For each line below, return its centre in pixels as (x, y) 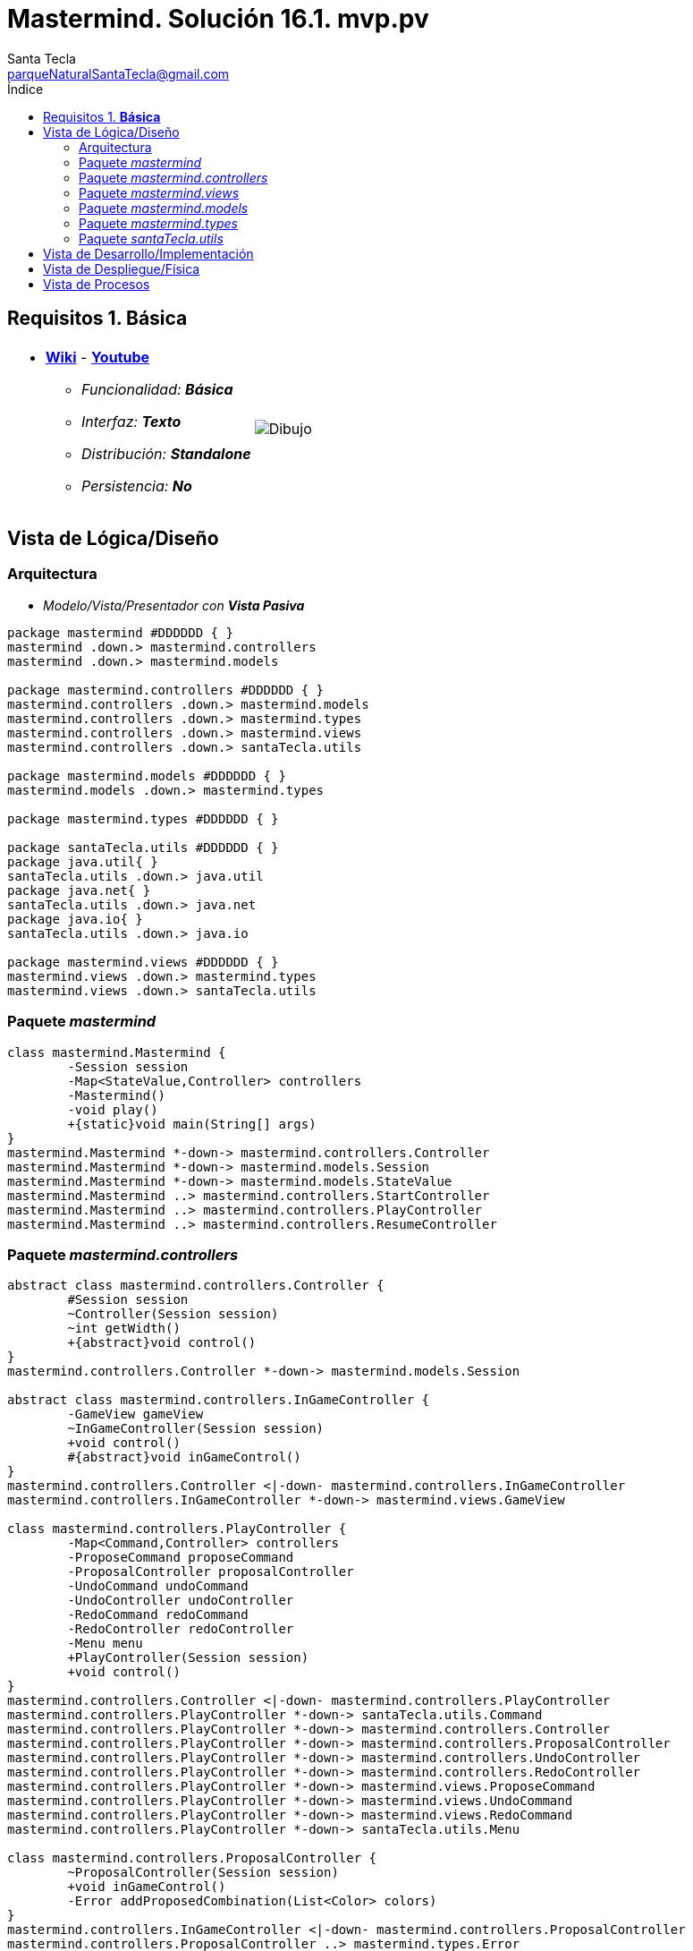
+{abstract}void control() (162, 1343)
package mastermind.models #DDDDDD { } (147, 775)
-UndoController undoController (181, 1601)
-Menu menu (105, 1644)
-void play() (113, 1109)
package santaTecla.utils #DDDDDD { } (143, 847)
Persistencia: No (137, 486)
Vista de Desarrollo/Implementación (148, 253)
